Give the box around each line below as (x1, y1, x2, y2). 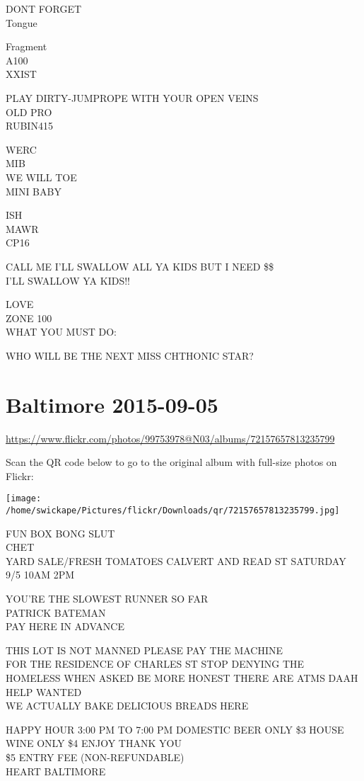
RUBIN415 (6, 118, 53, 133)
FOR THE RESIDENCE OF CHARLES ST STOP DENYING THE (6, 656, 305, 671)
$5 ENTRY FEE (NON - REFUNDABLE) (6, 750, 184, 764)
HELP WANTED (6, 684, 82, 699)
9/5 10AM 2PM (6, 567, 75, 582)
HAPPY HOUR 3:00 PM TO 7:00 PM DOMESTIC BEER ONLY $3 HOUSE (6, 722, 344, 736)
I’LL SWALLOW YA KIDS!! (6, 273, 130, 287)
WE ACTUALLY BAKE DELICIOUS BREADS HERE (6, 698, 249, 713)
